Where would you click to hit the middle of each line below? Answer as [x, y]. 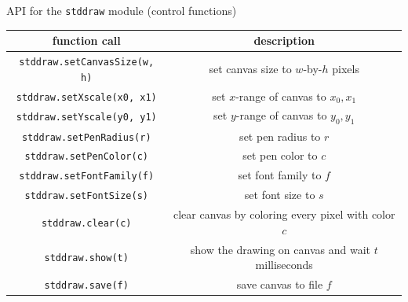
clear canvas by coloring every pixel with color [284, 214]
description [284, 41]
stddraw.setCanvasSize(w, [87, 62]
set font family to [280, 175]
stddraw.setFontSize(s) [86, 196]
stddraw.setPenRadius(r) [86, 137]
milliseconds [284, 265]
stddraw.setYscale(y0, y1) [86, 118]
